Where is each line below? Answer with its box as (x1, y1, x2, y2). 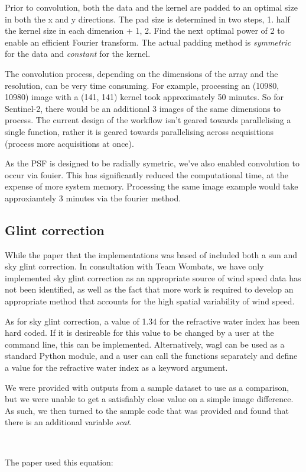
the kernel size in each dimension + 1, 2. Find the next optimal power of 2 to (5, 24, 285, 37)
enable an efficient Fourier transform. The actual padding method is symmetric (5, 36, 291, 48)
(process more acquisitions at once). (5, 137, 134, 149)
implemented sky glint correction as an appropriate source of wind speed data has (5, 271, 301, 284)
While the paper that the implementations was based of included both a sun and (5, 248, 298, 261)
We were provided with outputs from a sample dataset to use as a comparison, (5, 381, 289, 393)
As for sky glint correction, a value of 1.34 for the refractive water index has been (5, 314, 300, 327)
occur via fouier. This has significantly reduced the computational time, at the (5, 168, 288, 181)
